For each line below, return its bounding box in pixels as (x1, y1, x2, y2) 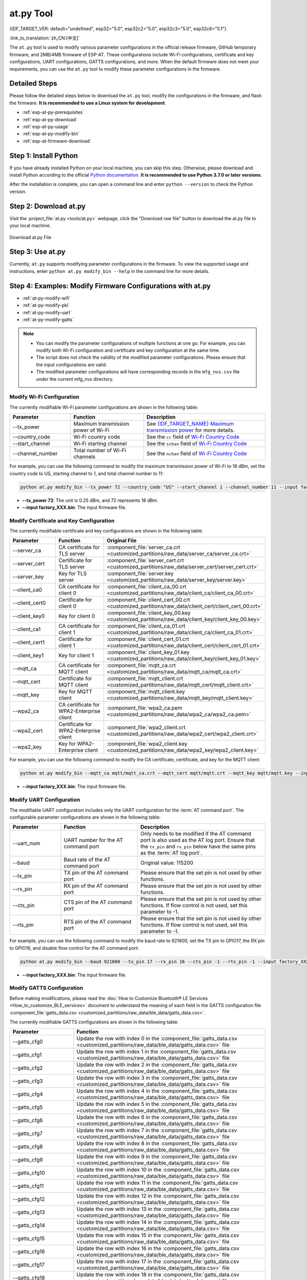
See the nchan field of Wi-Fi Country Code (146, 450, 247, 457)
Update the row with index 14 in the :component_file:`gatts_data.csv (76, 1219, 240, 1226)
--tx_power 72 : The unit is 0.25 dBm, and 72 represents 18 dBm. (22, 497, 159, 503)
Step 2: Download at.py (9, 202, 86, 210)
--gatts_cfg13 (12, 1209, 46, 1216)
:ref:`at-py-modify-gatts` (22, 316, 74, 323)
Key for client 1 (58, 652, 94, 659)
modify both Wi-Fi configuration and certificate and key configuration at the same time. (36, 347, 220, 353)
